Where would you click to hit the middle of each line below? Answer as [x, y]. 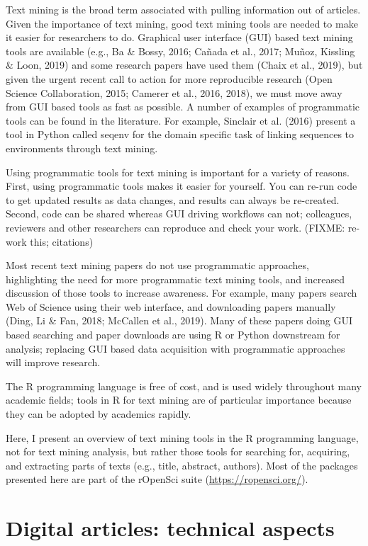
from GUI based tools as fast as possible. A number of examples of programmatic [183, 107]
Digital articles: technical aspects [170, 528]
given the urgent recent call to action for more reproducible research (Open [169, 78]
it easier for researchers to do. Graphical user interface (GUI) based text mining [179, 37]
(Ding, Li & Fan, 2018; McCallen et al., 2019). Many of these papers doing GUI [179, 320]
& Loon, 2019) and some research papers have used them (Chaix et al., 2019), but [184, 65]
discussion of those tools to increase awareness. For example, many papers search [182, 293]
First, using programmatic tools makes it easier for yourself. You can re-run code [182, 186]
